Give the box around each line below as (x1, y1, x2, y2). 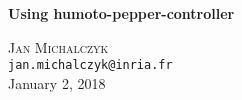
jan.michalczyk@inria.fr (8, 58, 173, 73)
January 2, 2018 (8, 72, 106, 93)
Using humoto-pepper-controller (8, 3, 235, 23)
